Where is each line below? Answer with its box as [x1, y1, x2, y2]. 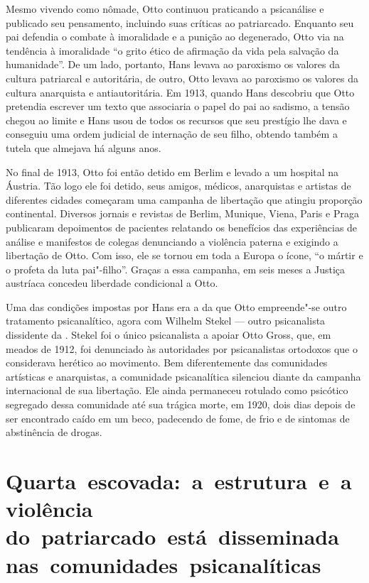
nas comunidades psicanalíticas [6, 550, 321, 579]
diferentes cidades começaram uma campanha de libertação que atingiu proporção [6, 192, 363, 207]
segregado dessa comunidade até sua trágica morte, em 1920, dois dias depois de [6, 397, 355, 412]
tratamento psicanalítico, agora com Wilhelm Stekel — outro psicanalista [6, 313, 326, 328]
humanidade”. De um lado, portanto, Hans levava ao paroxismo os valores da [6, 57, 340, 72]
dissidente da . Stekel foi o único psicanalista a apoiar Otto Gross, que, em [6, 327, 331, 342]
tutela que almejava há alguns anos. [6, 140, 161, 155]
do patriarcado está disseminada [6, 522, 339, 551]
